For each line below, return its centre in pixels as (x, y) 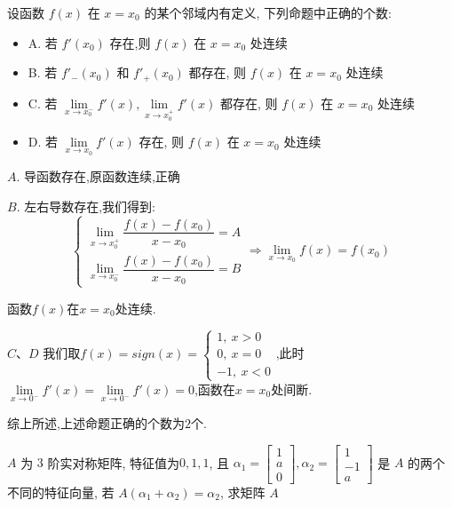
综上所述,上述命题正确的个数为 (96, 422)
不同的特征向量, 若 (61, 492)
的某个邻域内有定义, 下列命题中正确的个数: (268, 12)
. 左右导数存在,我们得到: (86, 206)
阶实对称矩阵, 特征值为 (114, 462)
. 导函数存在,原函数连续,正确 (98, 176)
